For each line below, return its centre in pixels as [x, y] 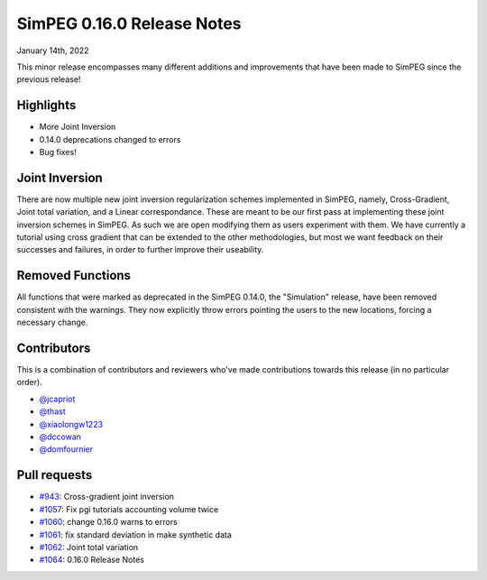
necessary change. [52, 322]
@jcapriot [57, 399]
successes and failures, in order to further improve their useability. [140, 250]
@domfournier [66, 449]
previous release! [49, 79]
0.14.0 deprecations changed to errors [110, 139]
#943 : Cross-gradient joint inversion [107, 497]
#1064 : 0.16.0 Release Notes [92, 560]
